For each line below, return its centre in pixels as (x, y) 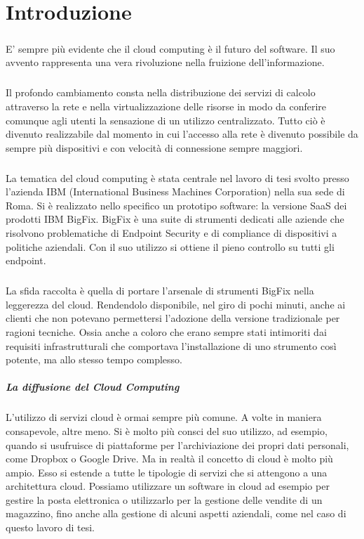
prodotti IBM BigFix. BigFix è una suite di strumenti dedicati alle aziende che (175, 219)
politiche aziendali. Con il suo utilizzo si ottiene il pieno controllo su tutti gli (170, 246)
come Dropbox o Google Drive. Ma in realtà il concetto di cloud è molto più (169, 459)
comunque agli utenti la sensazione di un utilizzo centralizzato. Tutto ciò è (166, 120)
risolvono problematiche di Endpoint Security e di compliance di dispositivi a (171, 233)
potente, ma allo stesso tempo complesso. (94, 359)
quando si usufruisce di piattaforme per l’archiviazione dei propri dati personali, (177, 444)
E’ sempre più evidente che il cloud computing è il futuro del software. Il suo (170, 48)
